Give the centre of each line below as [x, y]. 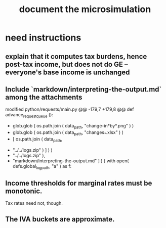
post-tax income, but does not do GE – [67, 64]
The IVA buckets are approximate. [60, 219]
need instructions [43, 38]
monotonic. [24, 191]
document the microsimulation [85, 9]
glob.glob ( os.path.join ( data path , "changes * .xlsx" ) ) [68, 133]
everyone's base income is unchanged [68, 72]
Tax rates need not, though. [34, 203]
